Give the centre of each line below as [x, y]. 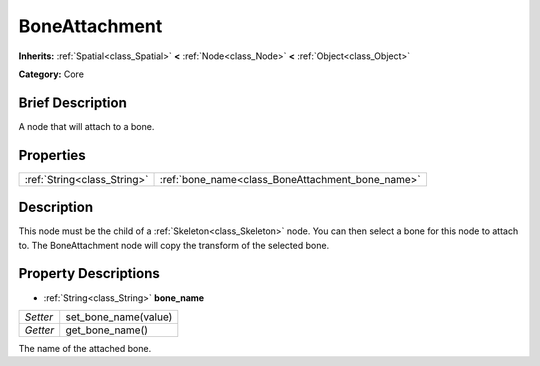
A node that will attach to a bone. [86, 126]
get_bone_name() [107, 330]
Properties [52, 155]
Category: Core [51, 74]
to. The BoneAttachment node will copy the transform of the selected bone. [174, 245]
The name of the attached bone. [85, 348]
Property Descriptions [89, 273]
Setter [39, 317]
